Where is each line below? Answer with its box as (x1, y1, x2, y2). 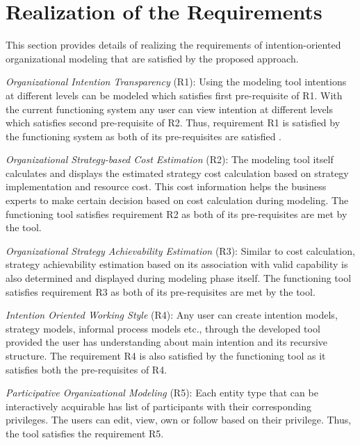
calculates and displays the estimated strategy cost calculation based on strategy (6, 165, 349, 180)
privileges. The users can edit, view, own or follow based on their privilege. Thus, (6, 412, 352, 427)
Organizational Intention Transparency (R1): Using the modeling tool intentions (6, 74, 347, 89)
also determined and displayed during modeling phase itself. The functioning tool (6, 271, 352, 285)
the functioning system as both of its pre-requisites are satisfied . (6, 128, 281, 143)
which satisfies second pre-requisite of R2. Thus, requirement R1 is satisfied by (6, 115, 341, 130)
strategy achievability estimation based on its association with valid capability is (6, 257, 348, 271)
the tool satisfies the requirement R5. (6, 426, 164, 440)
